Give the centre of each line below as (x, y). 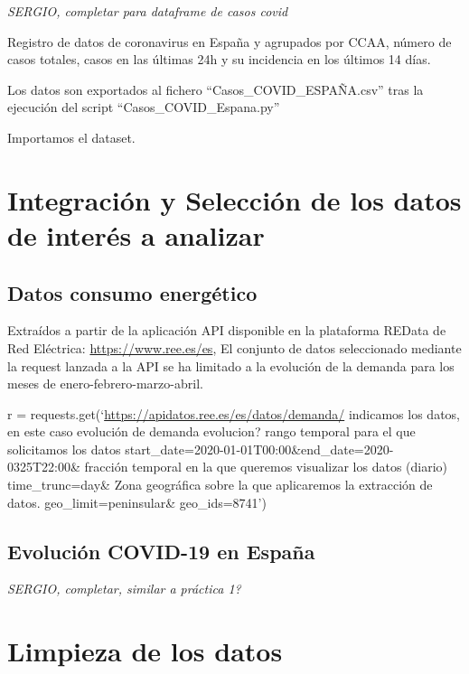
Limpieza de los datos (145, 651)
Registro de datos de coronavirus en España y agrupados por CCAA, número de (230, 41)
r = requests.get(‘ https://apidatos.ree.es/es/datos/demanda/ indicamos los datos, (234, 413)
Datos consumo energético (132, 292)
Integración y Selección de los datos (234, 199)
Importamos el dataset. (71, 137)
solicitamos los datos (64, 449)
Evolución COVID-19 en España (161, 551)
